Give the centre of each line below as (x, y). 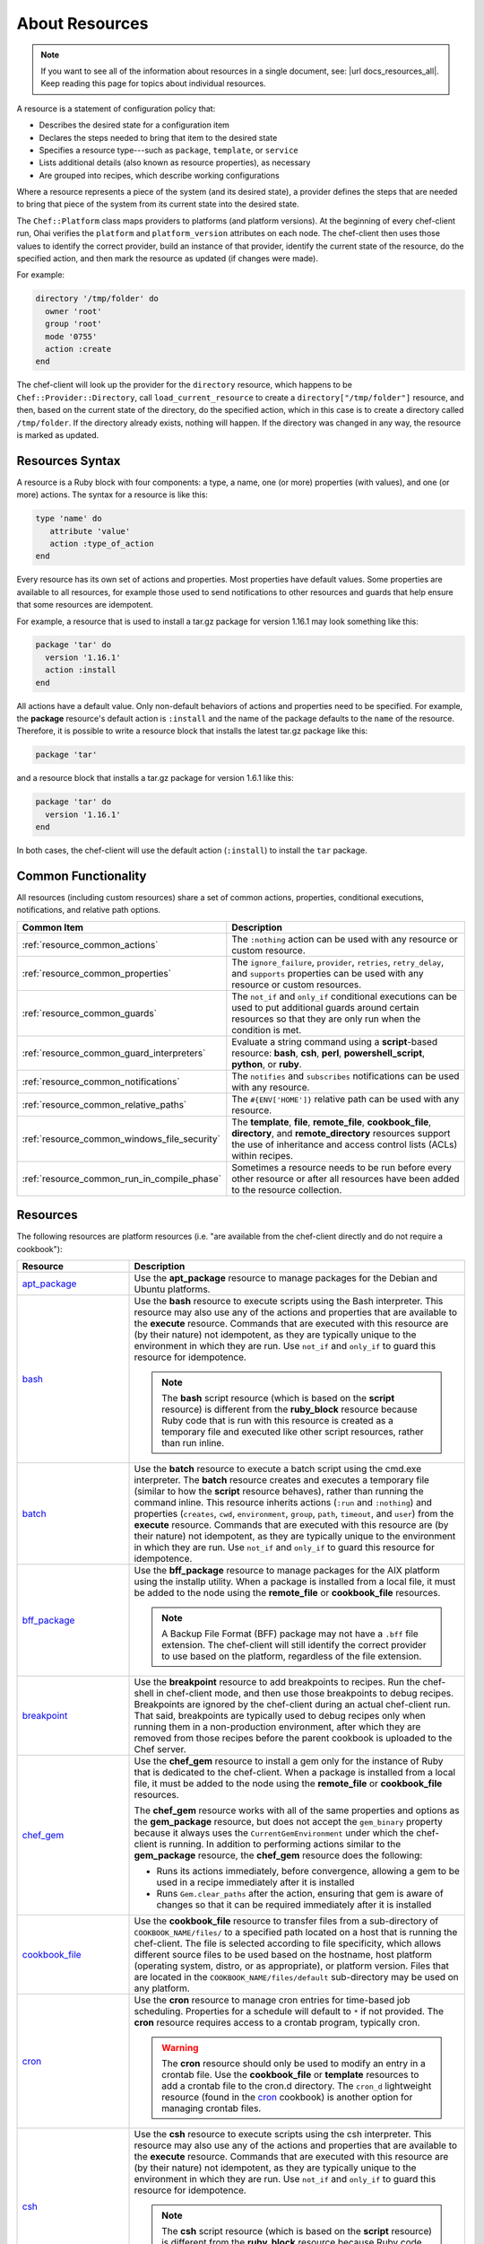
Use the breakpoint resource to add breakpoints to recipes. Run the (277, 1682)
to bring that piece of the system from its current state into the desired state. (158, 204)
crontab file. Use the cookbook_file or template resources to (290, 2075)
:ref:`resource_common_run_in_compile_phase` (121, 1179)
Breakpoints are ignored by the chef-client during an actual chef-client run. (292, 1705)
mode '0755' (71, 336)
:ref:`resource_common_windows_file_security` (121, 1138)
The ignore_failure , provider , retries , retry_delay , (338, 962)
